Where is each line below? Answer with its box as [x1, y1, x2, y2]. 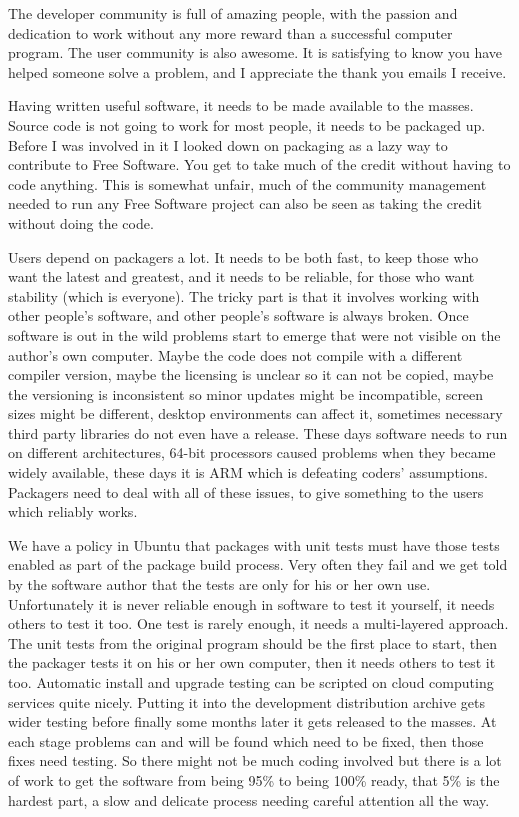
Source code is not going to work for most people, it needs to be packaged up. [8, 114, 486, 135]
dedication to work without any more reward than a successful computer [8, 22, 453, 43]
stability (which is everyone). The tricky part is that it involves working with [8, 285, 480, 306]
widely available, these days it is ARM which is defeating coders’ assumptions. [8, 462, 488, 483]
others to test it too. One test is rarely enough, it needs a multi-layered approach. [8, 613, 509, 634]
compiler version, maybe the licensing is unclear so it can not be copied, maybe [8, 364, 494, 385]
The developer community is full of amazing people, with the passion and [8, 3, 458, 23]
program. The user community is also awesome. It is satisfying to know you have [8, 42, 503, 63]
